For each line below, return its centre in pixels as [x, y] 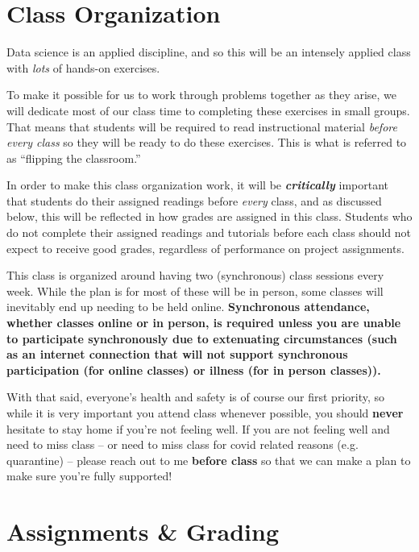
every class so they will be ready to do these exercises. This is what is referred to [207, 142]
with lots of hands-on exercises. [83, 67]
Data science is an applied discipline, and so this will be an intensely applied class [209, 52]
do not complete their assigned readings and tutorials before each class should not [209, 232]
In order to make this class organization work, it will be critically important [198, 185]
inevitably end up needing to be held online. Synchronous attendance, [188, 307]
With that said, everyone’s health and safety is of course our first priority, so [196, 397]
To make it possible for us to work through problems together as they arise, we [202, 95]
